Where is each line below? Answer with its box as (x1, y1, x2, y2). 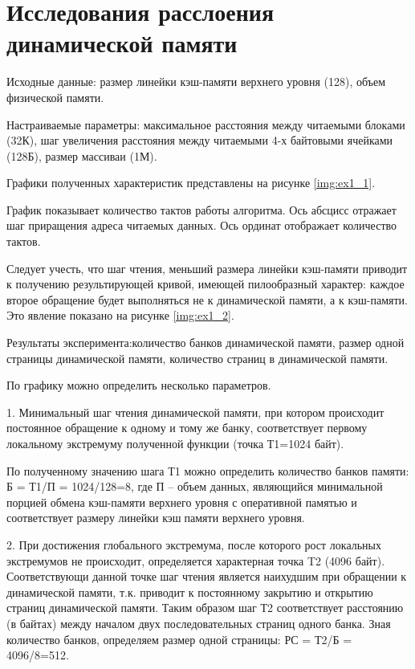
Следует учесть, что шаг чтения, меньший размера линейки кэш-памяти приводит (6, 259, 408, 276)
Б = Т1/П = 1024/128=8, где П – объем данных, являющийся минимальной (6, 478, 383, 495)
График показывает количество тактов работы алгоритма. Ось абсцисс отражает (6, 201, 397, 218)
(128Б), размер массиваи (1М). (6, 147, 157, 164)
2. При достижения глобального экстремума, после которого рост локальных (6, 536, 382, 553)
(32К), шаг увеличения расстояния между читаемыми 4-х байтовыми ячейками (6, 132, 393, 149)
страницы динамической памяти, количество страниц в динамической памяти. (6, 349, 389, 366)
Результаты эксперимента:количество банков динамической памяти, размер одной (6, 334, 405, 351)
